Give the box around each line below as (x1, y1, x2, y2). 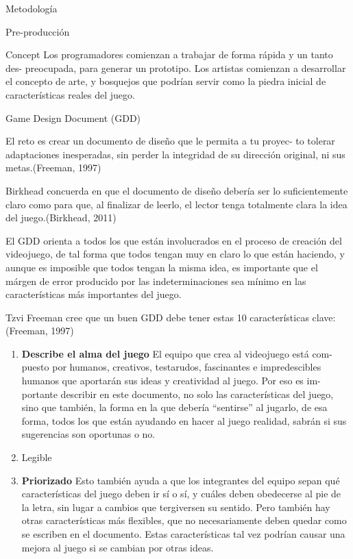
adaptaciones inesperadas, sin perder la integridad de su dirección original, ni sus (5, 147, 345, 161)
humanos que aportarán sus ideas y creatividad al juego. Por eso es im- (21, 373, 321, 388)
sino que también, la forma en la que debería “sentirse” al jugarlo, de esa (21, 400, 328, 414)
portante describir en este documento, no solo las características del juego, (21, 386, 334, 401)
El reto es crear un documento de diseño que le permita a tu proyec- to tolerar (5, 134, 335, 148)
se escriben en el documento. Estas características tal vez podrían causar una (21, 527, 345, 541)
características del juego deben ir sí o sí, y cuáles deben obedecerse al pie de (21, 486, 341, 501)
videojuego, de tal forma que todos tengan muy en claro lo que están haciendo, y (5, 247, 345, 261)
